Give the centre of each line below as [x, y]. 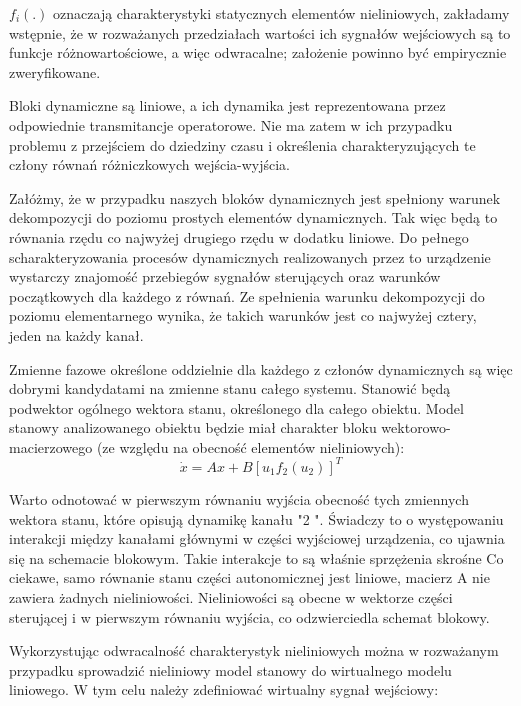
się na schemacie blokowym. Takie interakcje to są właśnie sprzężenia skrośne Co [256, 557]
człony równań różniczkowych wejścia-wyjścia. [150, 164]
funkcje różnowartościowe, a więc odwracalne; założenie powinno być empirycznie [258, 52]
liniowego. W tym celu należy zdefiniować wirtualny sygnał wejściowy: [224, 689]
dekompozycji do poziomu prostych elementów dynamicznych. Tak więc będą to [253, 217]
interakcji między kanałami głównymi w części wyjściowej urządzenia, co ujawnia [257, 538]
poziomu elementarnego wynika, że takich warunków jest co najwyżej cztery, [243, 315]
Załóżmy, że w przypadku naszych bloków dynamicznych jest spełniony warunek [255, 197]
